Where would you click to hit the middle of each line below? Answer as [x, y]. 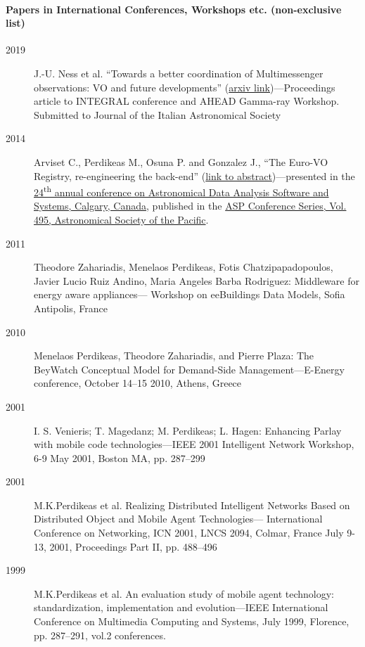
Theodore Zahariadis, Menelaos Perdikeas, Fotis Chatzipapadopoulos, [184, 267]
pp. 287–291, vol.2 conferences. [100, 635]
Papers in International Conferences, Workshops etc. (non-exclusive [174, 9]
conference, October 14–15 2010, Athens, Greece [138, 383]
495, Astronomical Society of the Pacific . [121, 219]
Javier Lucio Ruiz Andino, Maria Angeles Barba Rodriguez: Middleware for [197, 280]
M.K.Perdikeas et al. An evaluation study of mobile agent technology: [184, 593]
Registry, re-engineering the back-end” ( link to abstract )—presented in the [194, 175]
